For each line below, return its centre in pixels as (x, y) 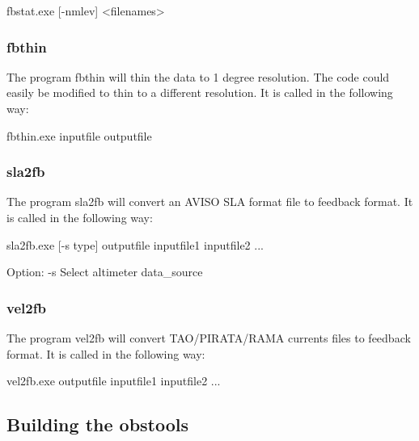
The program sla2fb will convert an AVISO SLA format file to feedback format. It (210, 202)
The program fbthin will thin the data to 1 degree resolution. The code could (198, 76)
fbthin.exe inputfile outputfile (79, 135)
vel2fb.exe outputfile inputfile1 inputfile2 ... (114, 381)
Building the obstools (98, 424)
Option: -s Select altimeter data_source (105, 272)
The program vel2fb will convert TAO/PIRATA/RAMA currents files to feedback (209, 338)
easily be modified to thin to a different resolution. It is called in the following (200, 92)
